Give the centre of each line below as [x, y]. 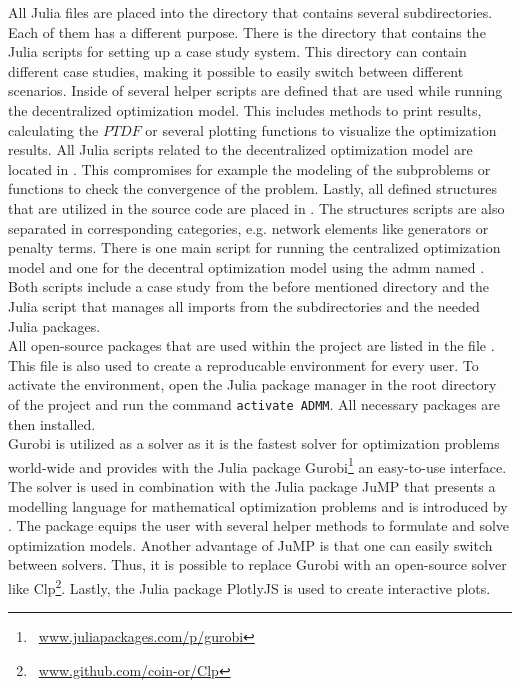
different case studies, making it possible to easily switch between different [236, 70]
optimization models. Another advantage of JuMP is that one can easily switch [250, 544]
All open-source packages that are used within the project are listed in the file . [251, 345]
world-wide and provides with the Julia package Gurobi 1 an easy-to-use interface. [257, 465]
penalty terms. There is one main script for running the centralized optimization [254, 247]
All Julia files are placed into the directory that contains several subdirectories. [250, 12]
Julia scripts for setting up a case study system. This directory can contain [237, 51]
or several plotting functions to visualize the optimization [321, 129]
